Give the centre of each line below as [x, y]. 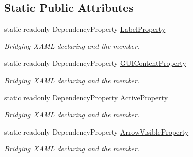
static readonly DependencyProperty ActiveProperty [86, 97]
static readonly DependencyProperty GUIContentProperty [95, 63]
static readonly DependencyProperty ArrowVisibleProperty [96, 131]
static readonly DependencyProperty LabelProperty [85, 29]
